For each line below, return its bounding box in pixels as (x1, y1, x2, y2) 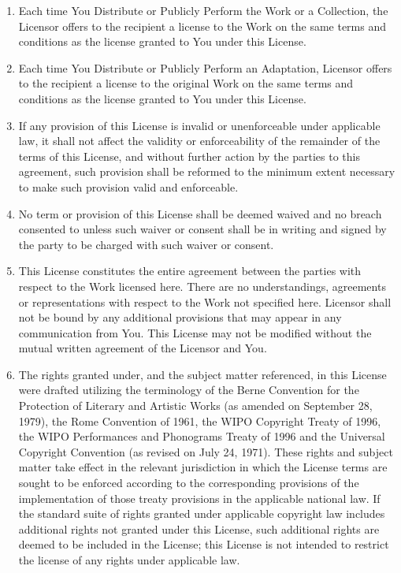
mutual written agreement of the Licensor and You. (18, 340, 267, 356)
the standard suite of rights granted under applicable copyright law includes (18, 505, 385, 522)
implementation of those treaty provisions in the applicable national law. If (18, 489, 381, 506)
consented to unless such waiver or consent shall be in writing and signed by (18, 221, 387, 237)
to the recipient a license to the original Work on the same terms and (18, 75, 354, 91)
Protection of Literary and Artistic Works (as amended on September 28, (18, 397, 373, 414)
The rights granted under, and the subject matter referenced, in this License (18, 366, 387, 382)
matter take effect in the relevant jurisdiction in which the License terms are (18, 459, 388, 475)
